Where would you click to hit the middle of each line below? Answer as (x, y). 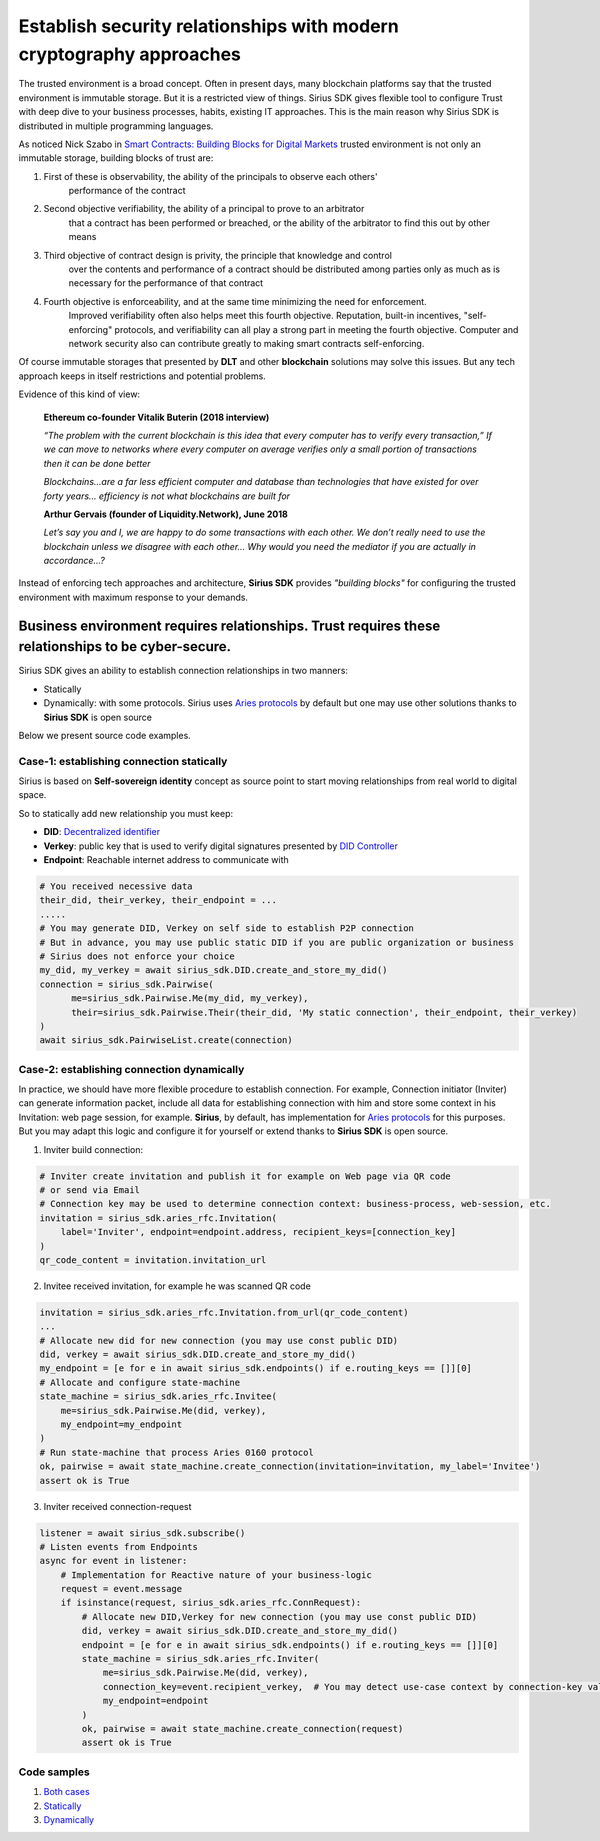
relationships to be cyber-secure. (125, 646)
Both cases (66, 1792)
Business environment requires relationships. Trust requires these (229, 625)
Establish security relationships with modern (208, 26)
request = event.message (121, 1589)
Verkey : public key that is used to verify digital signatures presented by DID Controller (221, 846)
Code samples (54, 1772)
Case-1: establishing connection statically (123, 761)
